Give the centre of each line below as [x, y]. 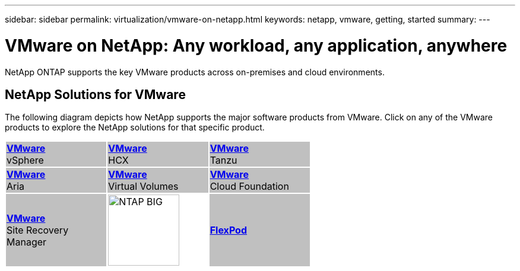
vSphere [25, 160]
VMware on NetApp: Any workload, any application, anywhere [256, 45]
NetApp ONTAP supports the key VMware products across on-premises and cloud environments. [195, 72]
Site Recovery [38, 230]
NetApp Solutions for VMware [95, 94]
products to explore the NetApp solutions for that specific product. [135, 127]
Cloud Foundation [249, 186]
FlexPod [229, 230]
